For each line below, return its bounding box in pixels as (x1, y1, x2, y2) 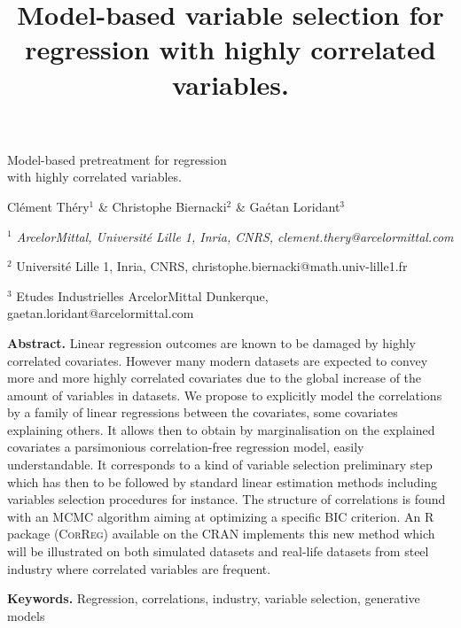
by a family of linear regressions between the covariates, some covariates (7, 403, 398, 422)
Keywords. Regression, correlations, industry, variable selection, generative (7, 589, 420, 608)
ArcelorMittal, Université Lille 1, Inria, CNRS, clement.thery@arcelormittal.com (16, 227, 454, 245)
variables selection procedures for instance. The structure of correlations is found (7, 490, 446, 508)
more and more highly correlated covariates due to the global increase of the (7, 368, 422, 387)
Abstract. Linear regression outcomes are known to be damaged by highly (7, 333, 416, 352)
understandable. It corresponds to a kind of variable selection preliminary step (7, 455, 433, 474)
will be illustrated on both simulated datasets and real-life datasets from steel (7, 542, 429, 561)
